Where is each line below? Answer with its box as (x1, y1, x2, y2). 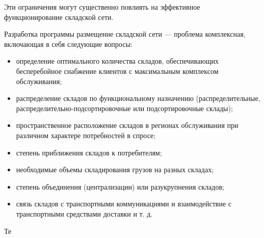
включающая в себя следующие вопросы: (4, 38, 133, 49)
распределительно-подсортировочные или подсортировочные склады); (16, 102, 233, 113)
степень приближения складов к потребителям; (16, 147, 162, 157)
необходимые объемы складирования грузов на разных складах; (16, 164, 214, 175)
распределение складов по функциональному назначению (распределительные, (16, 93, 260, 103)
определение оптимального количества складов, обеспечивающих (16, 56, 219, 66)
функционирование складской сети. (4, 11, 114, 22)
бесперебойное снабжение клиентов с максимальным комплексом (16, 65, 219, 76)
